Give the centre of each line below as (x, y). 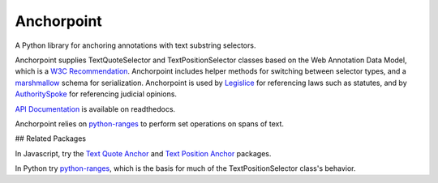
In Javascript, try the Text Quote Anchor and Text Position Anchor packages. (143, 153)
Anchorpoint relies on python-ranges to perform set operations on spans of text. (149, 123)
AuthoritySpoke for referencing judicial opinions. (96, 94)
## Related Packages (51, 138)
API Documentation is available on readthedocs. (95, 109)
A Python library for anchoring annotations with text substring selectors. (135, 45)
